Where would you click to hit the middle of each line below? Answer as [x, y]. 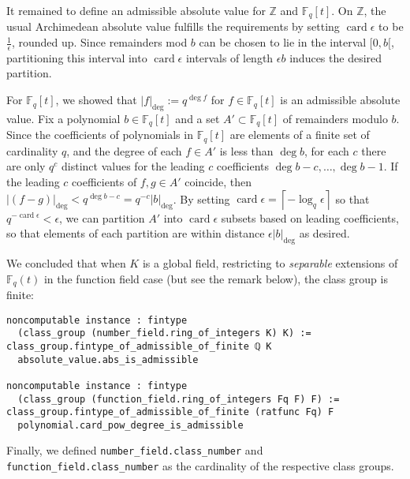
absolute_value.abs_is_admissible [108, 359]
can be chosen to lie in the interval [283, 42]
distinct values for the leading [133, 166]
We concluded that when [66, 262]
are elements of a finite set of [300, 135]
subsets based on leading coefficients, [310, 217]
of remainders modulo [335, 118]
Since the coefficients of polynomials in [100, 135]
